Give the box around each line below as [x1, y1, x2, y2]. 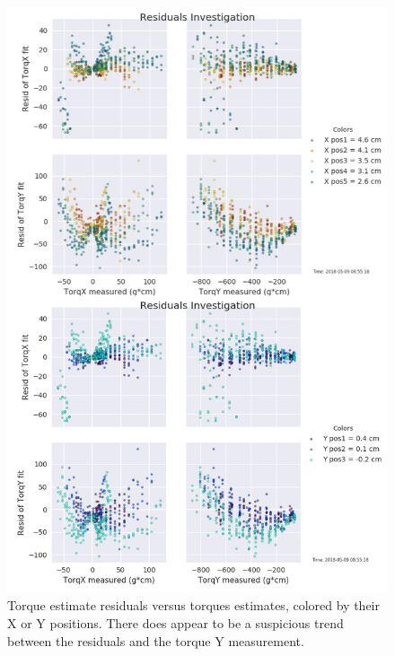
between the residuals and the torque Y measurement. [7, 631, 304, 650]
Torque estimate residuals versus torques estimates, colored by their [7, 596, 380, 615]
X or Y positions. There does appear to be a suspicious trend [7, 614, 344, 633]
